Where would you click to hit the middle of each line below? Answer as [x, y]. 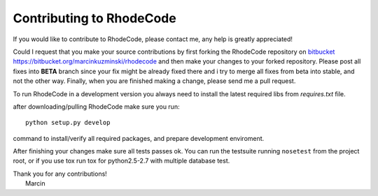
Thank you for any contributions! [60, 174]
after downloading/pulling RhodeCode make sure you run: [96, 106]
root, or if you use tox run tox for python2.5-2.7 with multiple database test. [121, 161]
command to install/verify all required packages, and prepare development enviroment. [139, 138]
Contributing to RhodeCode [94, 18]
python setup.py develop [68, 123]
